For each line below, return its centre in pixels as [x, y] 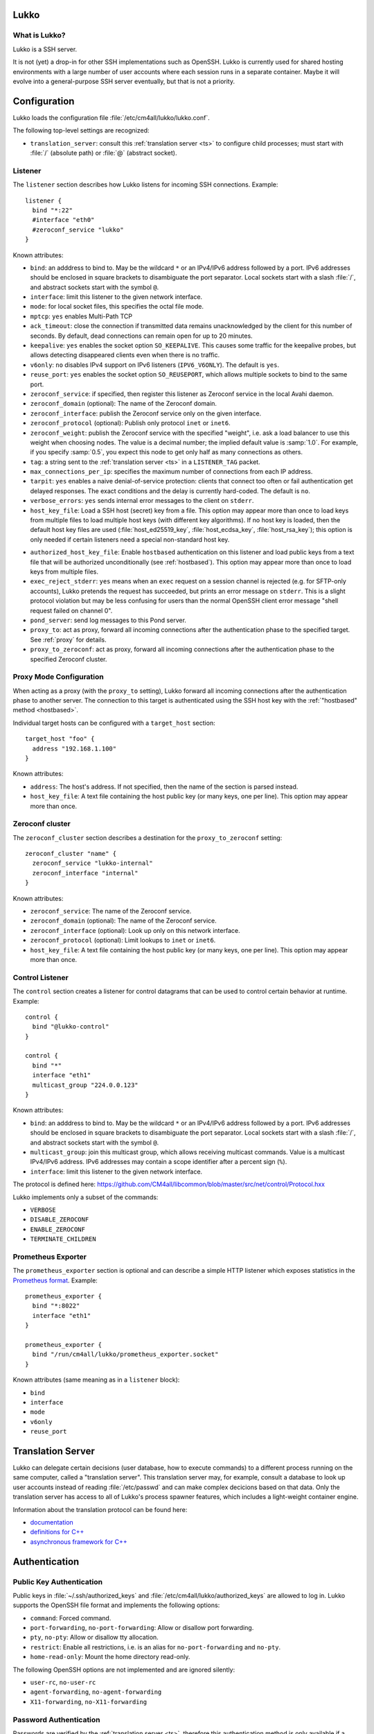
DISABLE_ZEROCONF [60, 1220]
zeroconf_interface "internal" [85, 873]
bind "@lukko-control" [71, 1027]
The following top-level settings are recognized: [81, 130]
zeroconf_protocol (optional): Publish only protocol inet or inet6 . [131, 423]
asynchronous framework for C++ [79, 1542]
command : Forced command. [71, 1618]
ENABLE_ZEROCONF [58, 1229]
